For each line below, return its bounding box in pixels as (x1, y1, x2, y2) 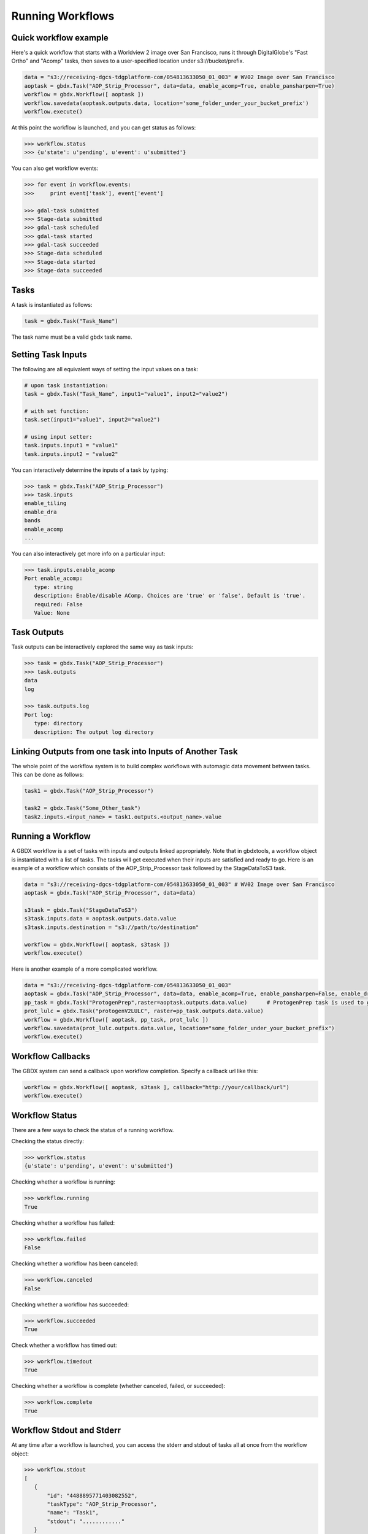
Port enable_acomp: (24, 575, 83, 582)
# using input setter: (24, 433, 93, 440)
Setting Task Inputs (11, 349, 87, 360)
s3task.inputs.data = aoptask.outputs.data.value (24, 915, 177, 922)
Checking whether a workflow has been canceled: (11, 1260, 139, 1267)
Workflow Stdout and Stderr (11, 1425, 121, 1436)
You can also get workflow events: (11, 164, 99, 172)
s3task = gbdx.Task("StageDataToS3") (24, 907, 138, 914)
